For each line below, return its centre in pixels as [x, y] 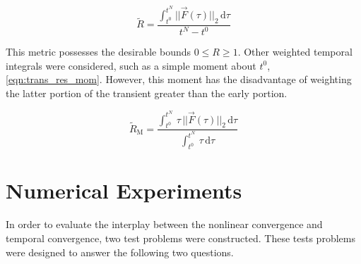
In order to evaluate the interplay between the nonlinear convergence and [164, 224]
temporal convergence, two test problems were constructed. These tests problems [180, 238]
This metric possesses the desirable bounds [98, 52]
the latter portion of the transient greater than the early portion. [147, 93]
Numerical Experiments [124, 190]
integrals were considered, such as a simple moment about [131, 65]
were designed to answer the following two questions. [120, 252]
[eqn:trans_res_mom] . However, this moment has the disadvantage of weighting [179, 79]
